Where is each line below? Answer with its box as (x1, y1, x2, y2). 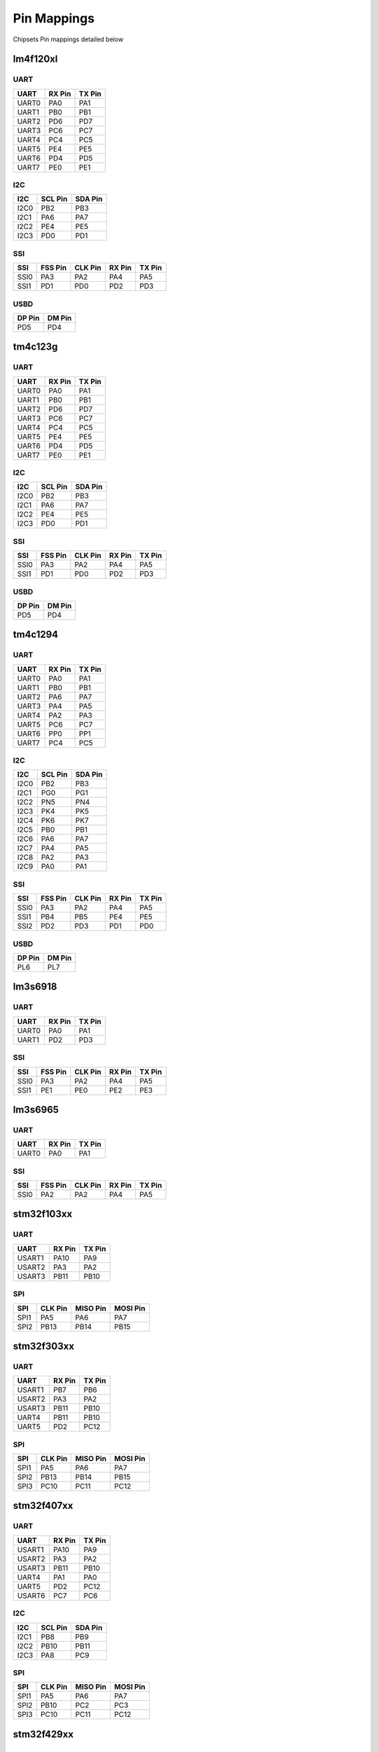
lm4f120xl (13, 53, 58, 65)
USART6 (17, 1591, 45, 1601)
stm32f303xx (13, 1340, 75, 1352)
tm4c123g (13, 341, 58, 353)
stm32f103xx (13, 1208, 73, 1220)
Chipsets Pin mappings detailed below (13, 35, 124, 43)
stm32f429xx (13, 1728, 73, 1740)
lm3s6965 (13, 1104, 59, 1116)
